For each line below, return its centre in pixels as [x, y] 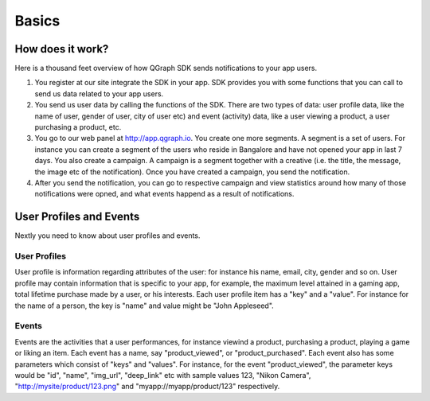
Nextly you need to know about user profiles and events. [107, 236]
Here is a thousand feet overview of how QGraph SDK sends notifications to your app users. [166, 68]
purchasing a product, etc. [78, 127]
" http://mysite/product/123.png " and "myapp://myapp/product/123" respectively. [147, 387]
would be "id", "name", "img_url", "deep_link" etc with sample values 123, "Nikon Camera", [163, 375]
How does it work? [62, 49]
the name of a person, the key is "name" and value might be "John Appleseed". [144, 306]
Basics [37, 21]
